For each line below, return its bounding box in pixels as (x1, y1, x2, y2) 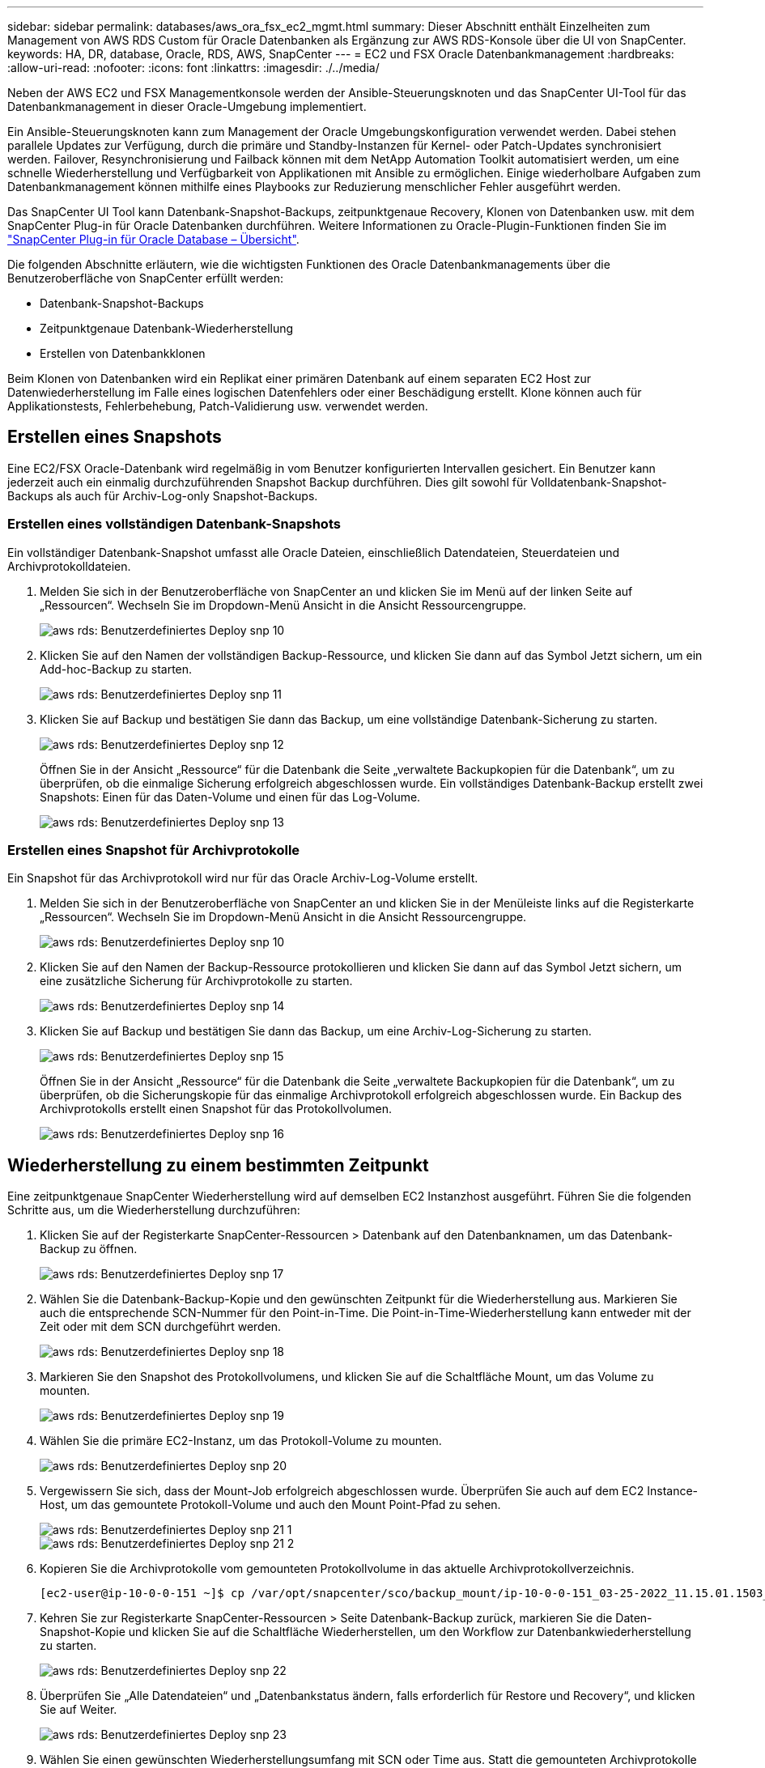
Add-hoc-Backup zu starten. (40, 661, 193, 676)
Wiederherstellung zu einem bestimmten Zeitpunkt (7, 1154, 429, 1175)
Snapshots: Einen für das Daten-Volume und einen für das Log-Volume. (40, 789, 421, 804)
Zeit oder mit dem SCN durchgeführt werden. (40, 1320, 282, 1334)
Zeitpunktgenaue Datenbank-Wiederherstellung (40, 321, 294, 335)
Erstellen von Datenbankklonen (40, 346, 206, 360)
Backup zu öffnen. (40, 1242, 138, 1256)
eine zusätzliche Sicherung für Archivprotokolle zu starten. (40, 974, 353, 988)
